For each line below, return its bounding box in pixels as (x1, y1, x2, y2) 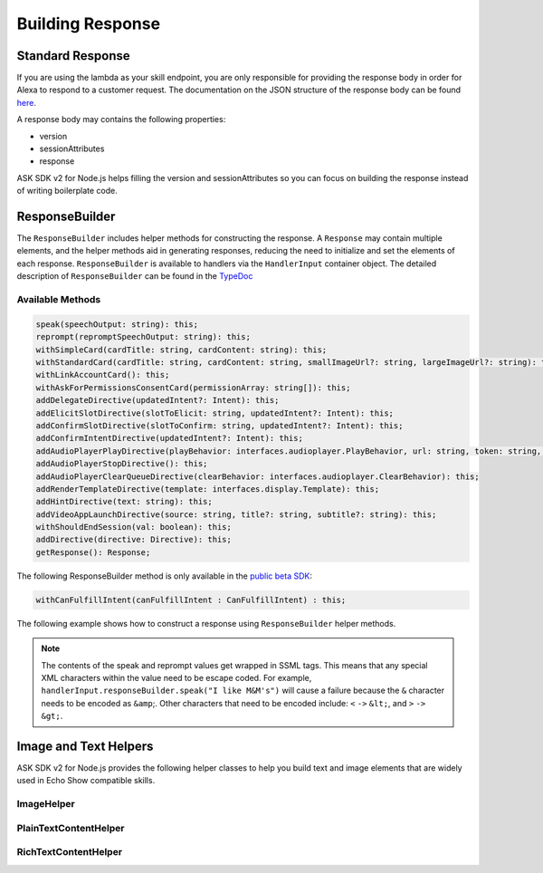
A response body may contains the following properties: (16, 114, 226, 125)
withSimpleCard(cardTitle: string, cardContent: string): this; (35, 344, 328, 355)
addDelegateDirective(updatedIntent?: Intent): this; (35, 395, 280, 406)
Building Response (16, 14, 161, 34)
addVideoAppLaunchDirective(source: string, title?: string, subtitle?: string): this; (35, 509, 437, 520)
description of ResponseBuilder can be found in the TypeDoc (16, 271, 253, 282)
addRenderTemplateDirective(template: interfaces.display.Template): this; (35, 484, 380, 494)
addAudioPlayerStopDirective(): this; (35, 458, 208, 469)
